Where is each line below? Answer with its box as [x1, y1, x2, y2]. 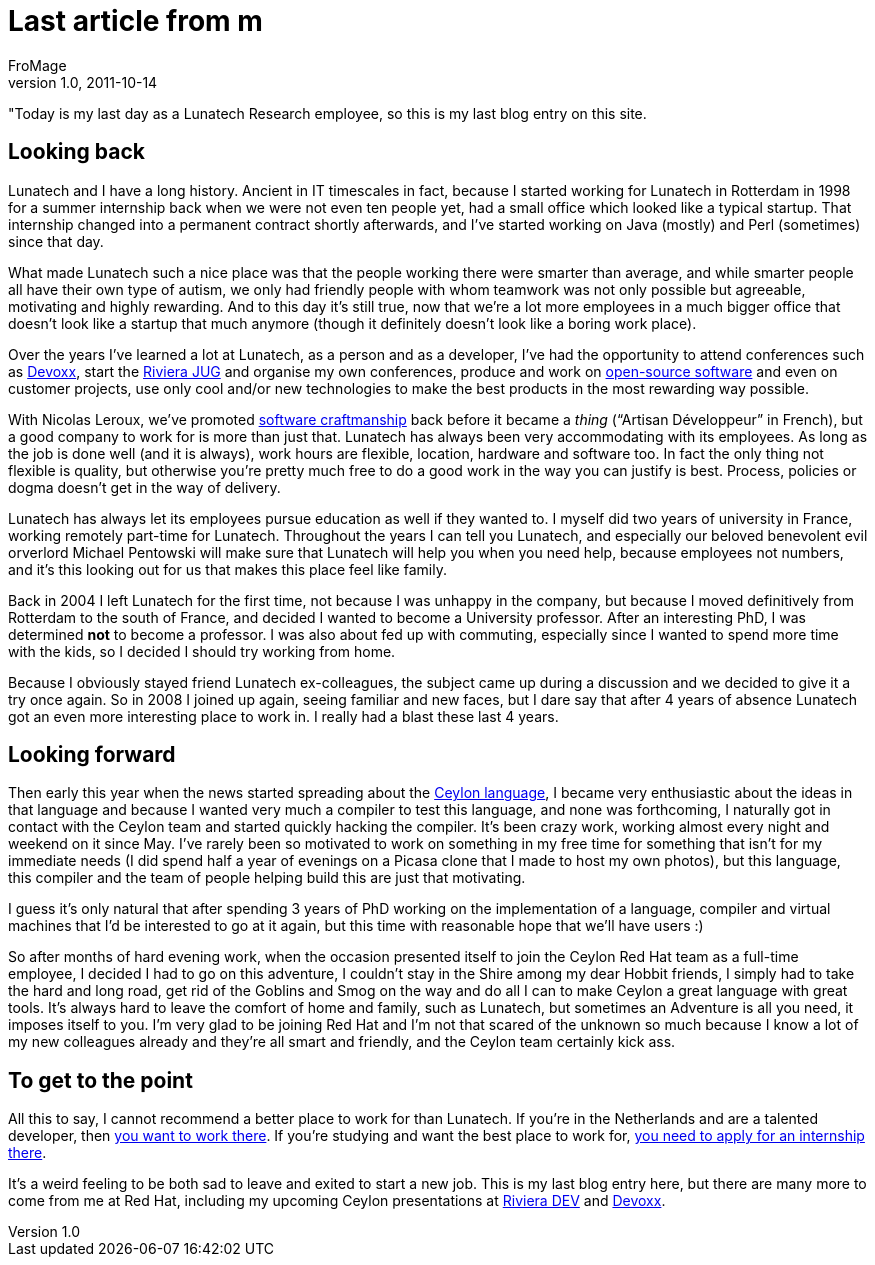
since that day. [8, 232, 104, 250]
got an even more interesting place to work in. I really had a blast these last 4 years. [8, 707, 559, 725]
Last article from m [8, 4, 263, 38]
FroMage [8, 56, 67, 74]
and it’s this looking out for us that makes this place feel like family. [8, 560, 447, 578]
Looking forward [8, 742, 176, 768]
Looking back [8, 139, 145, 165]
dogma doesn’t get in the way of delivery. [8, 478, 281, 496]
